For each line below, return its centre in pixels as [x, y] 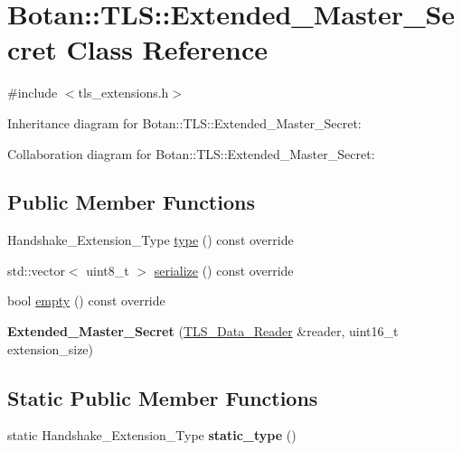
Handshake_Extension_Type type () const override [151, 240]
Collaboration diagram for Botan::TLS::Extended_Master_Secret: [191, 153]
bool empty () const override [86, 301]
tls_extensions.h [123, 93]
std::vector [36, 270]
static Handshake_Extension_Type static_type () [152, 435]
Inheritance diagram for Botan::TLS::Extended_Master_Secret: [184, 122]
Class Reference [167, 49]
